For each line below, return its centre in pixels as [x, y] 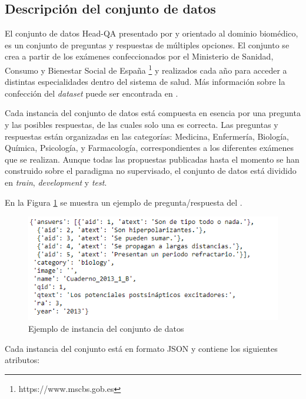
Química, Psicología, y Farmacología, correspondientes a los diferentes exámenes [149, 148]
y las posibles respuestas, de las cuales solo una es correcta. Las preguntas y [142, 125]
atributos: [22, 360]
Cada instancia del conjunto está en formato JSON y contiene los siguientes [141, 348]
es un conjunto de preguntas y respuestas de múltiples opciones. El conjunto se [147, 44]
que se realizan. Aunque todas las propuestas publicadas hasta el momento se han [152, 159]
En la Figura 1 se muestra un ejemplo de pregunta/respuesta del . [124, 202]
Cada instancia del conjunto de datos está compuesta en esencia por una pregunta [153, 113]
